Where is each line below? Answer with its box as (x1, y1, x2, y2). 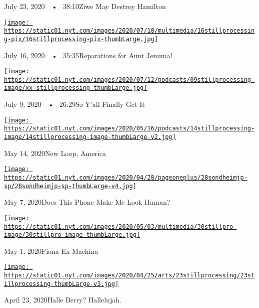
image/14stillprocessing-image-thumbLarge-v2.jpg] (4, 133, 176, 141)
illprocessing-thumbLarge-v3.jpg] (4, 280, 119, 287)
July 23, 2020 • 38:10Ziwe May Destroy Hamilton (4, 1, 166, 11)
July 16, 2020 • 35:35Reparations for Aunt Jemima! (4, 50, 172, 60)
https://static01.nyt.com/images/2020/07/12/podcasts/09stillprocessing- (4, 76, 255, 83)
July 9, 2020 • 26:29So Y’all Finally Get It (4, 99, 145, 109)
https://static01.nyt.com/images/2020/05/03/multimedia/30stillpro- (4, 223, 237, 230)
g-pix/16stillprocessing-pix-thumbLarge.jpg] (4, 35, 158, 43)
